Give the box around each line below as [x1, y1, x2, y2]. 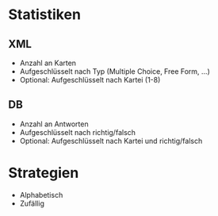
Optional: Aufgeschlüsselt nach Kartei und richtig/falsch [19, 136, 203, 145]
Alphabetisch [19, 190, 63, 199]
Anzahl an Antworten [19, 119, 89, 129]
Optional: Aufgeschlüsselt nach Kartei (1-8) [19, 75, 161, 84]
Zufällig [19, 199, 45, 208]
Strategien [8, 164, 79, 182]
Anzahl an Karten [19, 58, 77, 67]
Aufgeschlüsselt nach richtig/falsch [19, 127, 136, 137]
